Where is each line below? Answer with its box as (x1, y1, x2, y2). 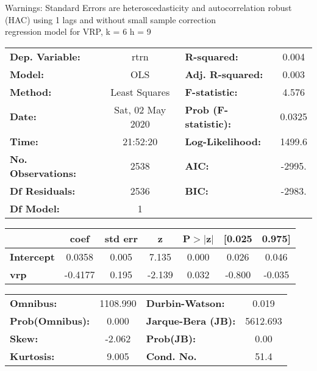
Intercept (10, 249, 55, 264)
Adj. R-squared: (185, 67, 263, 81)
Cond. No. (146, 348, 197, 363)
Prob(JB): (146, 331, 196, 345)
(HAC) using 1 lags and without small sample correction (5, 13, 216, 26)
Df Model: (10, 201, 60, 215)
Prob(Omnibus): (10, 313, 90, 328)
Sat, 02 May (114, 102, 166, 117)
